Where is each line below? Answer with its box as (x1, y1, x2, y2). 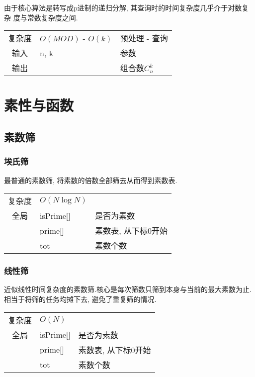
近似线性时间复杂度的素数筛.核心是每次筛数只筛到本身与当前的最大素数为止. (4, 284, 252, 294)
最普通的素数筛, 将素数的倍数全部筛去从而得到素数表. (4, 175, 177, 185)
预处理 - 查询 (120, 32, 168, 44)
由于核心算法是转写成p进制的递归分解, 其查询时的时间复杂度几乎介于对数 (4, 2, 242, 12)
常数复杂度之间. (27, 12, 78, 22)
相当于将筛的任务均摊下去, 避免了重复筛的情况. (4, 293, 157, 304)
